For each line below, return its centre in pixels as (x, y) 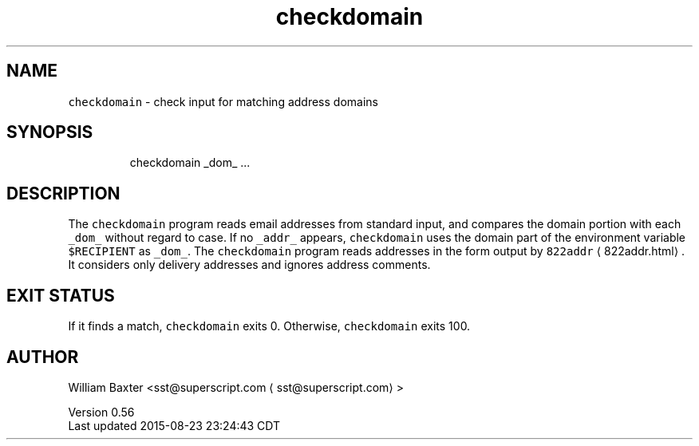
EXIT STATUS (61, 295)
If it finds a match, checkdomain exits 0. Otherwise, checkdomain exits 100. (269, 326)
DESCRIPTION (63, 193)
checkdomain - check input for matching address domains (223, 101)
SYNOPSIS (50, 132)
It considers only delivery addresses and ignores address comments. (249, 265)
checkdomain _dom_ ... (190, 163)
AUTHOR (43, 357)
